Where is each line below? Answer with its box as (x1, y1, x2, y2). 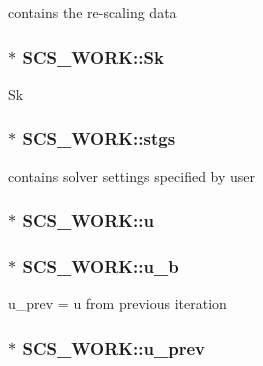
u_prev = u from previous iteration (8, 293, 227, 314)
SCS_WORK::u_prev (22, 335, 205, 360)
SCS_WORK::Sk (22, 44, 164, 69)
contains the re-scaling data (8, 2, 177, 22)
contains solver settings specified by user (8, 165, 256, 186)
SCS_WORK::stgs (22, 126, 176, 151)
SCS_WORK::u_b (22, 253, 179, 278)
